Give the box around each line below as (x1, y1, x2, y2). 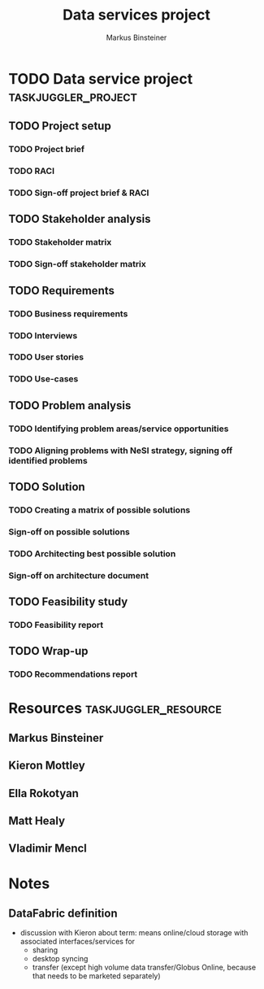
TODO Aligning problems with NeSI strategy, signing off (8, 445, 233, 456)
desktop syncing (32, 954, 89, 964)
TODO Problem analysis (8, 399, 132, 412)
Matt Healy (8, 814, 66, 828)
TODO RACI (8, 165, 55, 176)
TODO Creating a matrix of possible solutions (8, 504, 191, 516)
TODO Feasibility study (8, 595, 128, 609)
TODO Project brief (8, 144, 85, 155)
